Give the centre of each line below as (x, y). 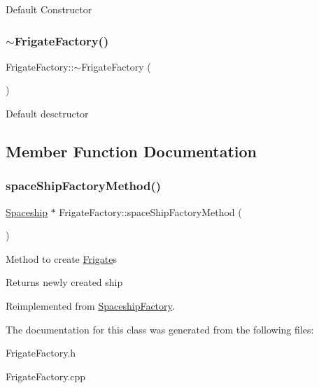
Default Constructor (49, 9)
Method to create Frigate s (62, 258)
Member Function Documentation (132, 151)
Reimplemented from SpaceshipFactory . (90, 305)
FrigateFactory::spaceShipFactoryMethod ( (150, 211)
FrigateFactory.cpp (46, 376)
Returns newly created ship (64, 282)
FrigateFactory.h (41, 353)
